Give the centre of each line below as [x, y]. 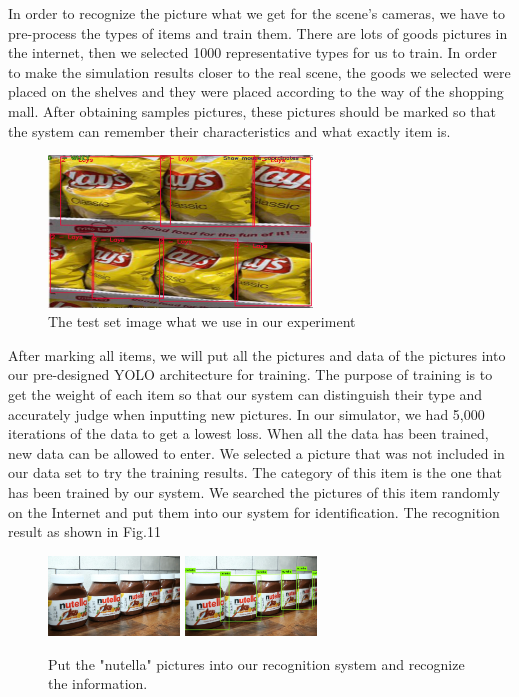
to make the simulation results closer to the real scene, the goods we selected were [259, 71]
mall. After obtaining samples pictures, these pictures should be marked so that [252, 110]
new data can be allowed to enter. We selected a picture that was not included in [256, 452]
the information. [98, 683]
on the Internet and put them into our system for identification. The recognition [254, 511]
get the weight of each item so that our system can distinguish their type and [245, 393]
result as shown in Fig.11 [84, 531]
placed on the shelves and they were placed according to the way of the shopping [256, 91]
